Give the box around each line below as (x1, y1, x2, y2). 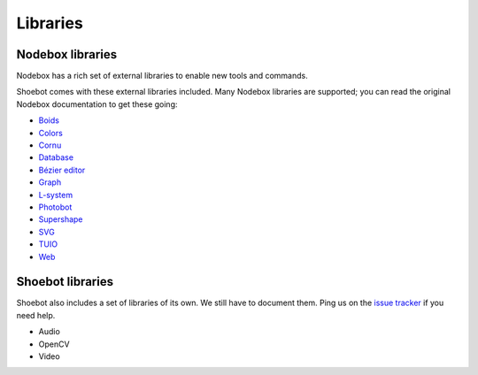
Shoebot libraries (16, 274, 114, 289)
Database (38, 152, 74, 163)
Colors (38, 127, 64, 138)
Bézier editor (38, 165, 86, 175)
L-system (38, 189, 73, 200)
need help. (16, 310, 56, 320)
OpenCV (38, 339, 70, 349)
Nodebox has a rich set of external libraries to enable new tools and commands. (16, 71, 309, 81)
